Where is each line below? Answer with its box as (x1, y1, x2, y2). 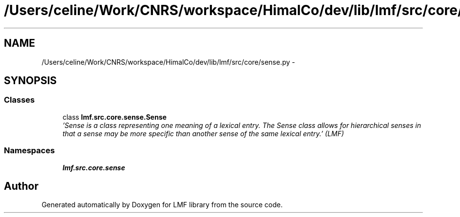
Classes (4, 95, 35, 105)
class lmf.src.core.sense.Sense (62, 112, 167, 121)
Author (4, 180, 38, 192)
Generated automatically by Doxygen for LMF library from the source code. (41, 200, 283, 209)
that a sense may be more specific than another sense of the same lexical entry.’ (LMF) (62, 129, 344, 138)
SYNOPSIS (4, 74, 57, 87)
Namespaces (4, 145, 55, 156)
